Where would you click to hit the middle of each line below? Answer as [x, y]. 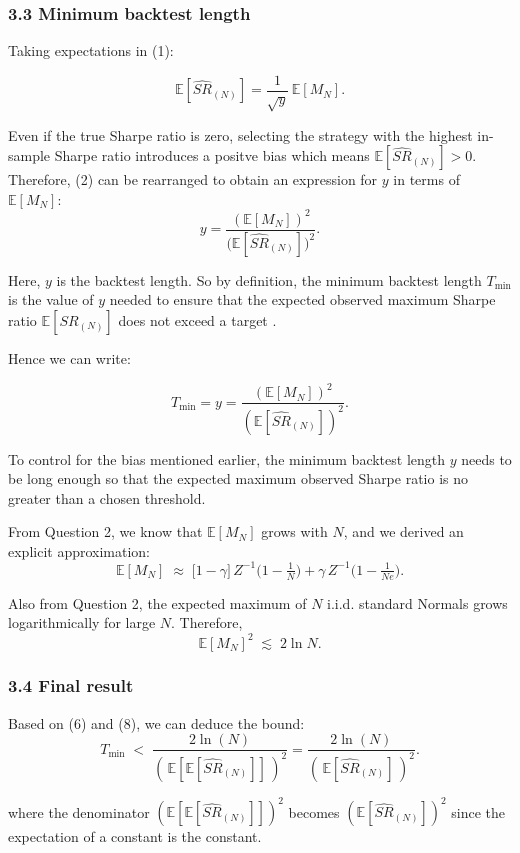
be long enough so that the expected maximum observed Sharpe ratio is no [238, 478]
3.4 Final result [71, 685]
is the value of [51, 299]
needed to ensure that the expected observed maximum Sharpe [302, 299]
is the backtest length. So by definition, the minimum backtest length [269, 279]
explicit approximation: [79, 550]
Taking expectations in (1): [91, 50]
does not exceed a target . [197, 320]
